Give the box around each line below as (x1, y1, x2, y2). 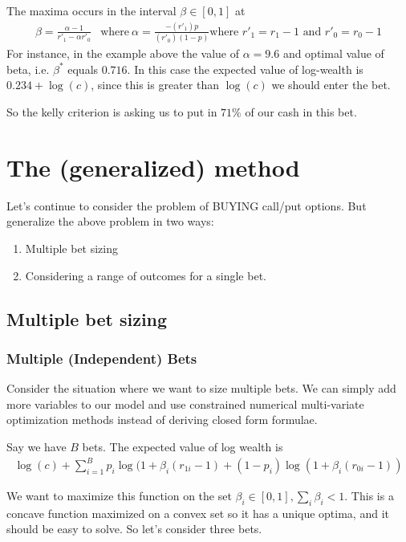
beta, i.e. (6, 60, 50, 77)
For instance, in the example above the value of (6, 45, 240, 62)
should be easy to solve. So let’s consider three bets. (6, 520, 262, 537)
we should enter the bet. (271, 76, 391, 93)
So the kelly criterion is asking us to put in (6, 104, 217, 120)
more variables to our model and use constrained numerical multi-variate (6, 395, 364, 412)
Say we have (6, 438, 67, 454)
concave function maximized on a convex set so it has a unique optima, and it (6, 504, 389, 521)
